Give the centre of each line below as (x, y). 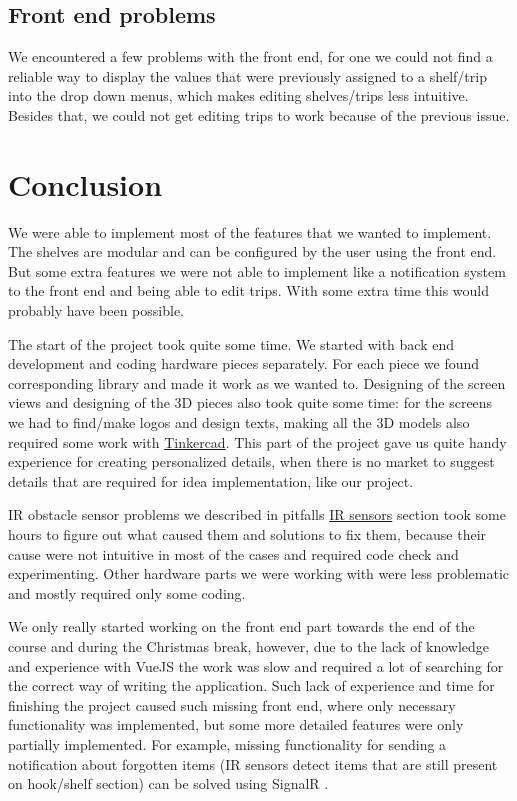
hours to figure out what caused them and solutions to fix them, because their (247, 534)
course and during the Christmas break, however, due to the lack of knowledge (249, 645)
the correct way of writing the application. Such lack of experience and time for (251, 685)
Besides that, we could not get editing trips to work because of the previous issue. (259, 114)
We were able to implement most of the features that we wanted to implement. (250, 231)
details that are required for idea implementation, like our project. (211, 480)
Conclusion (85, 183)
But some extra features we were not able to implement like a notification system (257, 270)
